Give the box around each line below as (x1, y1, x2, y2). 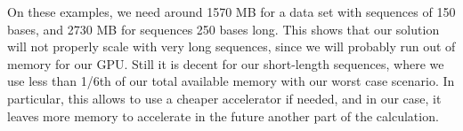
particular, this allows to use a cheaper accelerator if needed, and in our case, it (7, 89, 442, 107)
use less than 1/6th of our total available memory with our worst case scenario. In (7, 72, 455, 90)
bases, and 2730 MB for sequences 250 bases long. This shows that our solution (7, 19, 440, 38)
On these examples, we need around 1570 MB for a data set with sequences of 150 (7, 3, 456, 20)
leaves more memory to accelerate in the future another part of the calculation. (7, 106, 439, 125)
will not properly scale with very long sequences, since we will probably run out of (7, 37, 456, 56)
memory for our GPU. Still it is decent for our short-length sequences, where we (7, 54, 444, 73)
